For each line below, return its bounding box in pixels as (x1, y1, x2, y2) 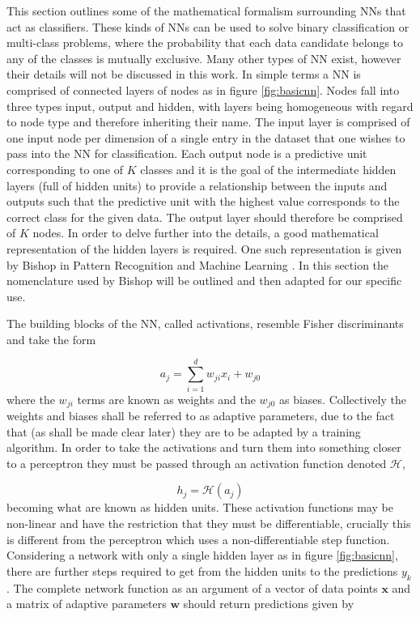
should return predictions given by (183, 595, 354, 612)
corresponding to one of (6, 160, 124, 177)
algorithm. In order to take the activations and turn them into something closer (6, 439, 401, 456)
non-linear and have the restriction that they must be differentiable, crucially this (6, 515, 411, 532)
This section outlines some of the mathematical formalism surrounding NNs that (6, 2, 406, 19)
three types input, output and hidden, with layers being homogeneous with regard (6, 97, 414, 114)
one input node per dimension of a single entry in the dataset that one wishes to (6, 129, 405, 146)
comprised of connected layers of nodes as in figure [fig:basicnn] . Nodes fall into (6, 81, 400, 98)
